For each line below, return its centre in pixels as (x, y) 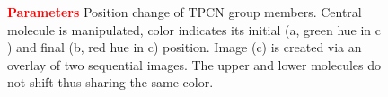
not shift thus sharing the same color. (110, 82)
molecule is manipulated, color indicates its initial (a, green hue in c (194, 29)
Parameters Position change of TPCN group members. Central (185, 12)
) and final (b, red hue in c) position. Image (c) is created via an (185, 47)
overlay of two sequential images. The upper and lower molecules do (194, 64)
